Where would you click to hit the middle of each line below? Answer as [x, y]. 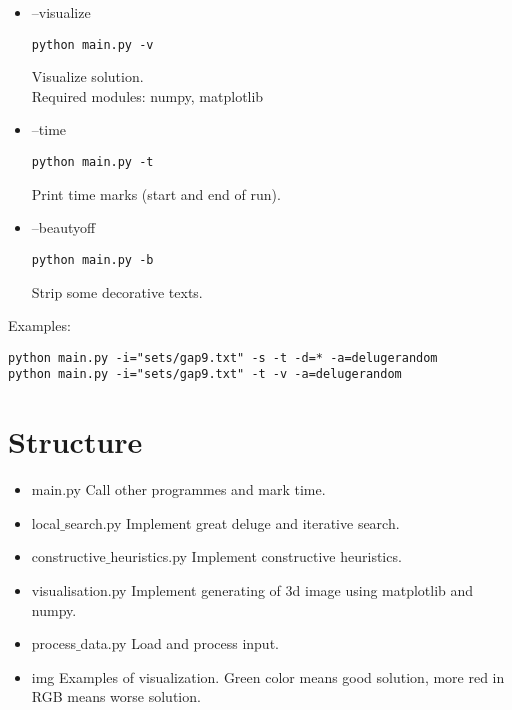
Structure [75, 441]
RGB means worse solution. [116, 696]
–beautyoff [63, 227]
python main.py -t [92, 162]
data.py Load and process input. [179, 643]
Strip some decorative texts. [117, 291]
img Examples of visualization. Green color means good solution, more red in [268, 676]
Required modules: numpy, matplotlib [147, 95]
